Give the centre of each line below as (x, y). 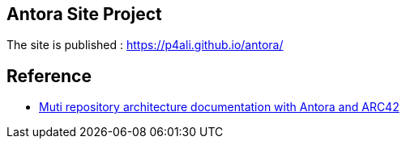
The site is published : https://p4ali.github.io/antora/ (145, 45)
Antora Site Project (84, 14)
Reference (49, 76)
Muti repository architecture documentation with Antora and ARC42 (219, 107)
